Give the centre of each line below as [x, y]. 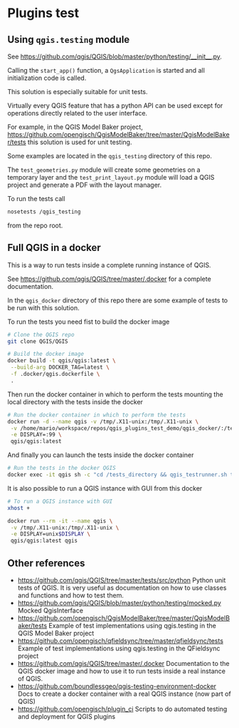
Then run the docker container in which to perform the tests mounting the [115, 394]
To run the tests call [36, 199]
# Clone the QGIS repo [41, 334]
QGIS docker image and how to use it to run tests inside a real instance [122, 671]
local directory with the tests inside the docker [75, 401]
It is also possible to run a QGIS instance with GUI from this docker [105, 488]
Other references [46, 563]
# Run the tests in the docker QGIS [62, 468]
